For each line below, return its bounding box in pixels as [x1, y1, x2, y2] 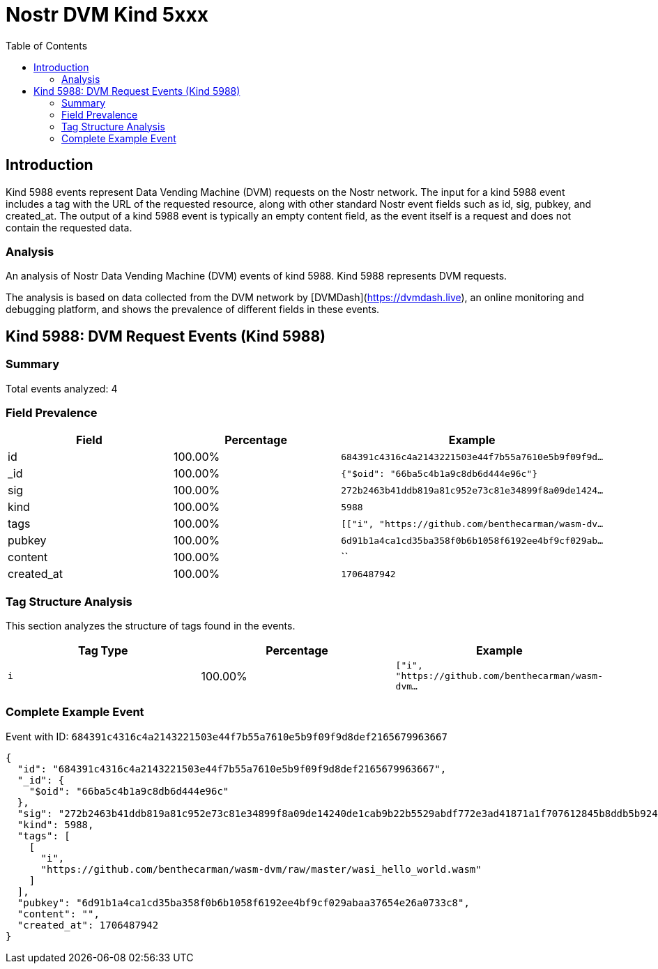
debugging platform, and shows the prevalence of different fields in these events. [6, 303, 380, 316]
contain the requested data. [6, 221, 132, 234]
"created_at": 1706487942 [17, 919, 159, 931]
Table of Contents [6, 39, 88, 52]
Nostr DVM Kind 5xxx [6, 3, 208, 26]
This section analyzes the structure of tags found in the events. [6, 620, 296, 632]
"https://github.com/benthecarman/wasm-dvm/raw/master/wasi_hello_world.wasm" [40, 863, 482, 875]
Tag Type [77, 643, 128, 658]
